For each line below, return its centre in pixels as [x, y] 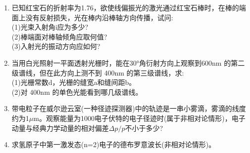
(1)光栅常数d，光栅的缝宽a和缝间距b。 [74, 82]
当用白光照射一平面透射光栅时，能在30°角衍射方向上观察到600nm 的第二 [128, 62]
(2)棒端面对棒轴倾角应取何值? [59, 36]
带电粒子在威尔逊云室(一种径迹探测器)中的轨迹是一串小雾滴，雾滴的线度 [129, 108]
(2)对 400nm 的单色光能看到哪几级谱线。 [77, 92]
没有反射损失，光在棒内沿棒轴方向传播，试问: [99, 17]
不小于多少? [144, 128]
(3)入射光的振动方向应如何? [56, 46]
